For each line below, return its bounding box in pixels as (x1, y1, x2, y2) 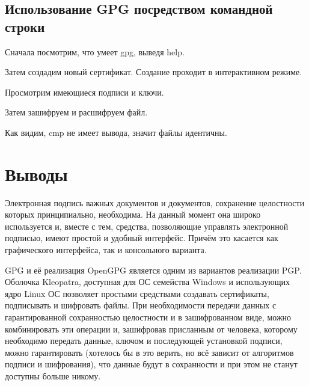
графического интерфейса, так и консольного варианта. (5, 244, 207, 256)
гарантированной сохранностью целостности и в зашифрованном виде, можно (5, 311, 292, 323)
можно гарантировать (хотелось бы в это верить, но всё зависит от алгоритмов (5, 346, 294, 358)
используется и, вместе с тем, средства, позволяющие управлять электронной (5, 219, 289, 232)
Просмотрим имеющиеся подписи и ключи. (5, 85, 164, 98)
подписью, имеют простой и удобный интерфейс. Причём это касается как (5, 231, 278, 244)
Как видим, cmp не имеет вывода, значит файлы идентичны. (5, 126, 227, 138)
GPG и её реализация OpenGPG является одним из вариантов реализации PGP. (5, 263, 302, 276)
